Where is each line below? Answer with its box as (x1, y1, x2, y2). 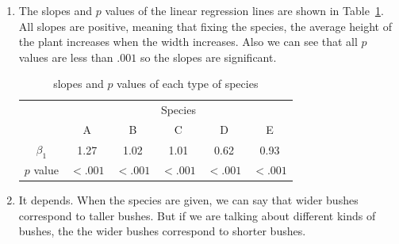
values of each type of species (117, 75, 259, 92)
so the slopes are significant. (140, 48, 277, 65)
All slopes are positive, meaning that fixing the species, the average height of (18, 17, 393, 34)
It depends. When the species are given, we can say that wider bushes (18, 192, 359, 208)
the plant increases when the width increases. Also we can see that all (18, 33, 358, 50)
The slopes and (18, 2, 93, 18)
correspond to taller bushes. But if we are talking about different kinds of (18, 207, 376, 223)
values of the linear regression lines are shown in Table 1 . (105, 2, 384, 18)
